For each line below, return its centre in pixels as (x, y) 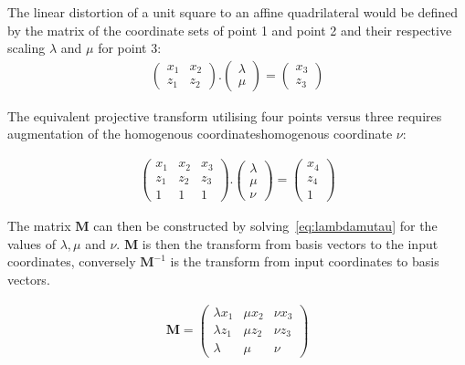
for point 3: (130, 48)
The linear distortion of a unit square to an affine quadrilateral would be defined (233, 12)
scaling (26, 48)
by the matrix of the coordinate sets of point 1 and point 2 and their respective (230, 30)
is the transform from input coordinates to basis (305, 261)
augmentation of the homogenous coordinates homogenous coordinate (200, 134)
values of (32, 243)
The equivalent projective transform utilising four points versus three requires (225, 115)
